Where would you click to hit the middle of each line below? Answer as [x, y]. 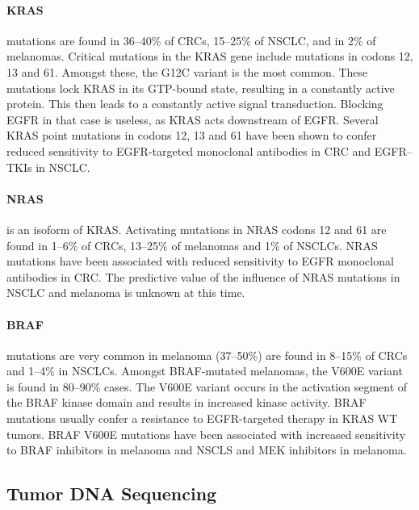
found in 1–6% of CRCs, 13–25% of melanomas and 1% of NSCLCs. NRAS [192, 245]
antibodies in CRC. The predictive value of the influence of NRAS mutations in [203, 276]
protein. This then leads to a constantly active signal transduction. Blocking [195, 104]
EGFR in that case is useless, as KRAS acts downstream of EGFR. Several [193, 119]
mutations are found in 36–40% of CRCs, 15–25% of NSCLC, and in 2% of [191, 40]
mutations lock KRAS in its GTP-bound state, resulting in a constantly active [201, 88]
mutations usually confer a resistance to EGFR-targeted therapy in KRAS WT [202, 418]
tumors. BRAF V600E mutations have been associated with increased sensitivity [206, 434]
